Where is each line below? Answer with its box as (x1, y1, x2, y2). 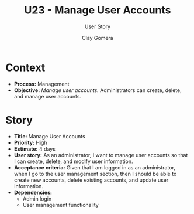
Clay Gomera (82, 34, 113, 41)
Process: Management (13, 80, 70, 87)
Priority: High (13, 139, 47, 146)
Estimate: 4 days (13, 145, 56, 152)
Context (5, 61, 46, 74)
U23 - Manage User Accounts (24, 4, 171, 17)
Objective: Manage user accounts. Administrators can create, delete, (13, 86, 182, 94)
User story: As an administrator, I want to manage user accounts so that (13, 151, 188, 158)
